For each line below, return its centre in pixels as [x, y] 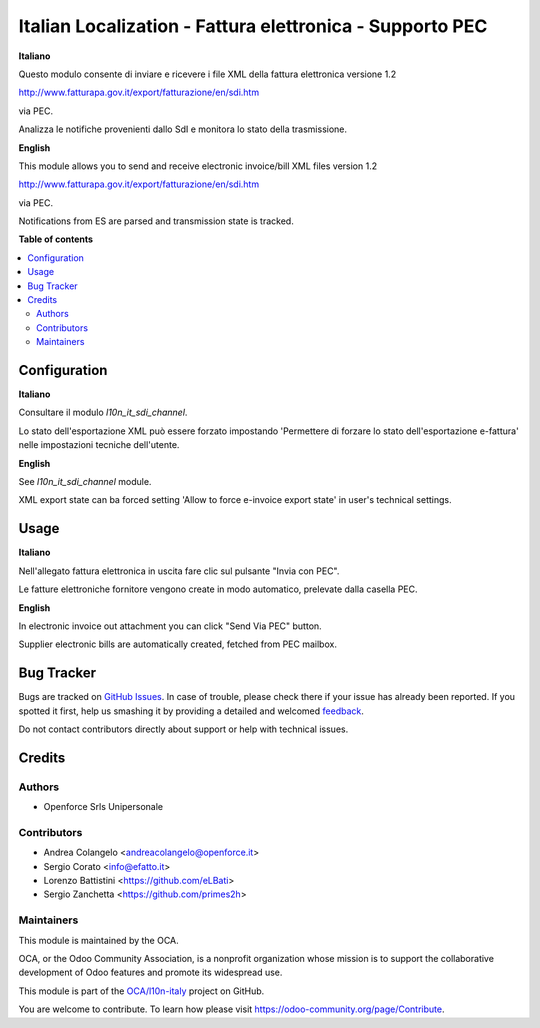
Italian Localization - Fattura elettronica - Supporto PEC [253, 26]
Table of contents [56, 239]
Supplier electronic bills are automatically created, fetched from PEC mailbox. [177, 644]
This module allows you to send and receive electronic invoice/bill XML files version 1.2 [198, 166]
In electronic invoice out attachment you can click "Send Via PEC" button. [170, 626]
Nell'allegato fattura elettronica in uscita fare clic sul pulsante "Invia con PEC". [179, 571]
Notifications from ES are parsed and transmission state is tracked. [156, 221]
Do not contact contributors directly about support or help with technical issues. [183, 729]
